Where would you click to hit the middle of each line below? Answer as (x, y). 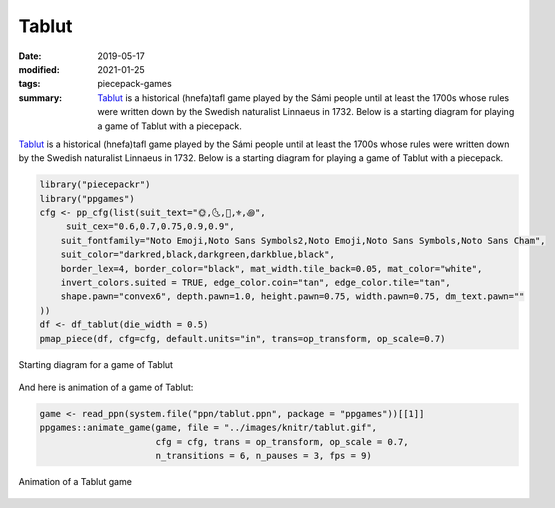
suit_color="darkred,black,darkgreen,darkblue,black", (197, 254)
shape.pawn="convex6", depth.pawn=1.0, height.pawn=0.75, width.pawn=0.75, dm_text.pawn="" (292, 296)
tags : (29, 84)
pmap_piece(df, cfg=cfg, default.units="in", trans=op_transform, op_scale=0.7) (242, 338)
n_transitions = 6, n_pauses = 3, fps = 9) (263, 456)
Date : (30, 56)
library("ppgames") (87, 198)
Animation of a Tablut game (75, 482)
